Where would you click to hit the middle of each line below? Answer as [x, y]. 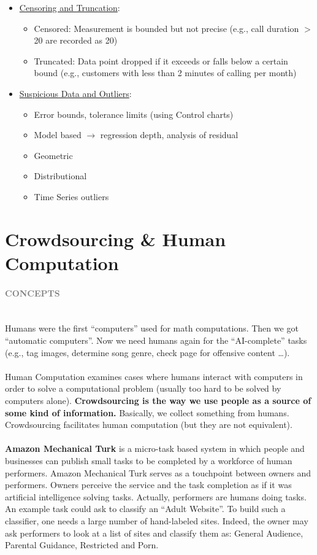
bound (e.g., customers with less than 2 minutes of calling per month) [165, 73]
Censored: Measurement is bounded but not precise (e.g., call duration [166, 28]
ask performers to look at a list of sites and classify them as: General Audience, [154, 533]
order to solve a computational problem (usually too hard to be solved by [143, 388]
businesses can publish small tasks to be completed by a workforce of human [149, 461]
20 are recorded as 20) [76, 40]
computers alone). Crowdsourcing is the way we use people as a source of [158, 401]
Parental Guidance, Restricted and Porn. [82, 545]
